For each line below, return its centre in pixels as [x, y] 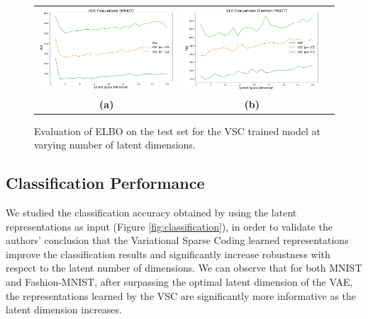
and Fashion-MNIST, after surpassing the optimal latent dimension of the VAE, [179, 282]
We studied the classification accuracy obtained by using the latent [151, 213]
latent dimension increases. [64, 309]
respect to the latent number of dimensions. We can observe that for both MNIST [184, 268]
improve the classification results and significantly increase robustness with [168, 254]
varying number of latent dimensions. [115, 145]
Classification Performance [105, 183]
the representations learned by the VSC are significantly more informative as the [181, 295]
